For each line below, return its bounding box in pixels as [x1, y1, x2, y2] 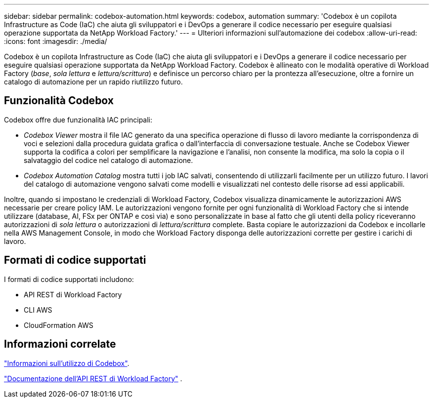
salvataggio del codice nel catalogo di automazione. [24, 156, 193, 164]
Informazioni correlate [4, 338, 116, 351]
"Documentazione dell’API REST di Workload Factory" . [4, 374, 182, 383]
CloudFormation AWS [24, 321, 93, 329]
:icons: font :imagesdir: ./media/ [4, 37, 107, 45]
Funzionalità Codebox [4, 94, 114, 107]
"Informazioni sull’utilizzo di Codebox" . [4, 359, 130, 367]
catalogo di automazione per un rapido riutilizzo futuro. [4, 78, 183, 86]
